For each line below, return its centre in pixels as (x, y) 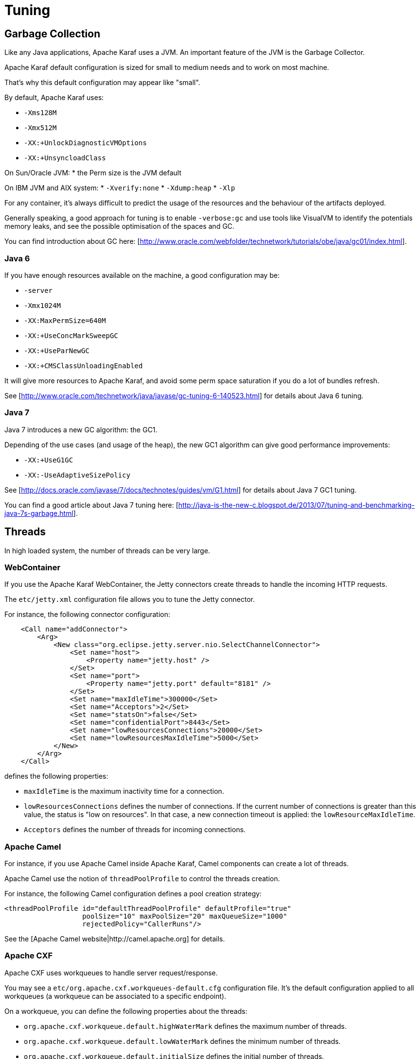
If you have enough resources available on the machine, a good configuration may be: (142, 275)
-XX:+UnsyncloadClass (65, 158)
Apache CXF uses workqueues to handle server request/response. (111, 973)
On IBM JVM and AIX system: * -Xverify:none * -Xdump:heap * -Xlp (120, 188)
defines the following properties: (56, 776)
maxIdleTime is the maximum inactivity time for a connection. (124, 791)
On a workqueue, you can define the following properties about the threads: (126, 1011)
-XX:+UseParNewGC (57, 350)
